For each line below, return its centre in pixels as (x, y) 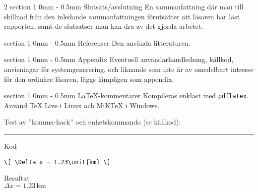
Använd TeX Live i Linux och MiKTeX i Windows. (82, 105)
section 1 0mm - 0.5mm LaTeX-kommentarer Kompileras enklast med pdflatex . (127, 96)
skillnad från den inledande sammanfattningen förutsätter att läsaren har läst (122, 16)
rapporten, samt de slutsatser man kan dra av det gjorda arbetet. (104, 26)
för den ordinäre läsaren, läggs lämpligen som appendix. (89, 79)
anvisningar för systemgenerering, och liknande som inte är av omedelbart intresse (129, 69)
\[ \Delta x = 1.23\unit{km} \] (57, 162)
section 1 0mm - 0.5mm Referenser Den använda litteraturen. (97, 42)
